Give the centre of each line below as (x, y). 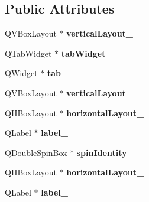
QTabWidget (28, 53)
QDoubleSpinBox (36, 152)
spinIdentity (102, 152)
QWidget (21, 73)
